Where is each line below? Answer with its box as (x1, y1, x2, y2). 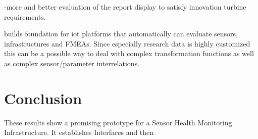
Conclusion (4, 87, 82, 108)
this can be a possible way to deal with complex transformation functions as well (4, 48, 254, 59)
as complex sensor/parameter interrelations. (4, 58, 140, 68)
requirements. (4, 11, 46, 22)
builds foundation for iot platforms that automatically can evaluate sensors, (4, 28, 238, 39)
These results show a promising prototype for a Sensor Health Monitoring (4, 117, 232, 127)
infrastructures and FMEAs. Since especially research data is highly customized (4, 38, 250, 49)
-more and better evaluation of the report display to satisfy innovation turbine (4, 2, 246, 12)
